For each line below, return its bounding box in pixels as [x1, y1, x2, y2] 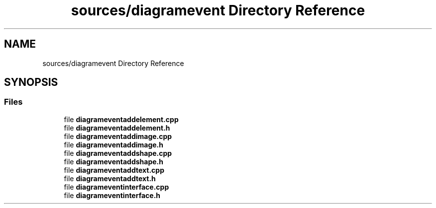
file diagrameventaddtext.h [64, 174, 156, 183]
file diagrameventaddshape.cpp [64, 148, 172, 157]
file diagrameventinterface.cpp [64, 182, 169, 191]
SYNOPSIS [4, 76, 58, 89]
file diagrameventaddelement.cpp [64, 115, 179, 124]
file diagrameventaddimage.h [64, 140, 163, 149]
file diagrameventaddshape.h [64, 157, 163, 166]
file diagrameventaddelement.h [64, 123, 170, 132]
